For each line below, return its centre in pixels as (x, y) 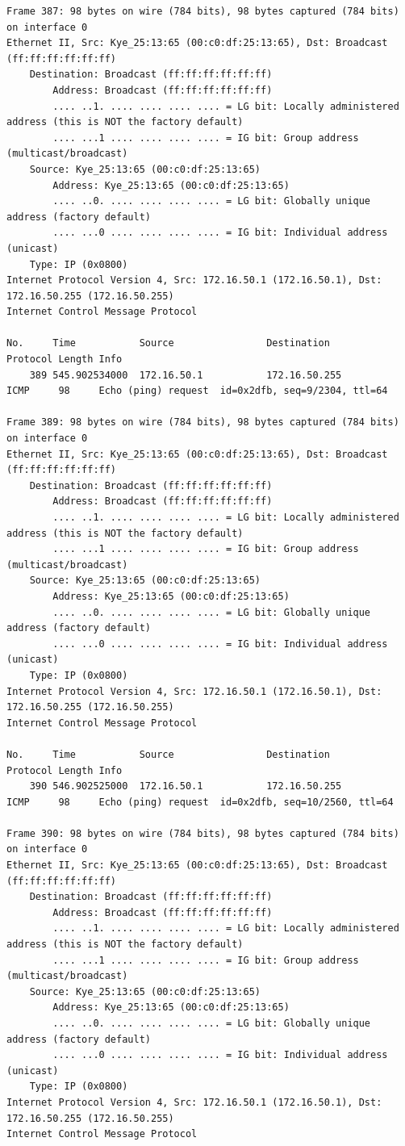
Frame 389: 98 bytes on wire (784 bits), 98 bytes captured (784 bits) (203, 422)
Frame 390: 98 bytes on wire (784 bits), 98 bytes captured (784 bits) (203, 833)
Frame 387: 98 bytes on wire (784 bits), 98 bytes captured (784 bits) (203, 11)
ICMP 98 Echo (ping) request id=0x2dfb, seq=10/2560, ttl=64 (200, 802)
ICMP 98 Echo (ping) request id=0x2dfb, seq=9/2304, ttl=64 (197, 391)
